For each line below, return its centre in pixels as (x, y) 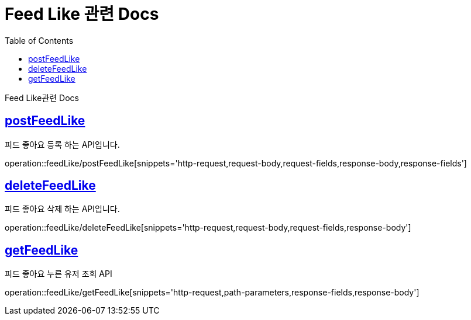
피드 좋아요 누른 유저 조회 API (59, 274)
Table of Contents (39, 40)
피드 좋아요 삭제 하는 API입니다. (62, 209)
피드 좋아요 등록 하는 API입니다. (62, 144)
